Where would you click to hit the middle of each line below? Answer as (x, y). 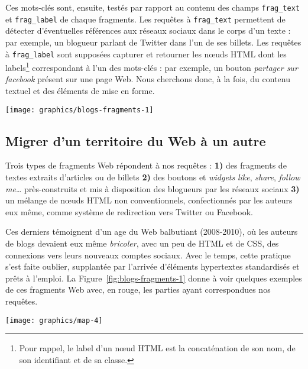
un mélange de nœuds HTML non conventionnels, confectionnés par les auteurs (149, 200)
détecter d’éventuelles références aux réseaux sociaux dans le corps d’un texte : (148, 30)
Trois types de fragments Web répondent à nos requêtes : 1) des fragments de (146, 165)
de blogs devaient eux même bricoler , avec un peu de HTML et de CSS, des (142, 243)
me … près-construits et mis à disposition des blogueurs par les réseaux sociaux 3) (153, 188)
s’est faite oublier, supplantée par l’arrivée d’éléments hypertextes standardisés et (153, 266)
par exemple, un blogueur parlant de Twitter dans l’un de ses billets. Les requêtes (153, 42)
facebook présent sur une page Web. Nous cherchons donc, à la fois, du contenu (148, 79)
